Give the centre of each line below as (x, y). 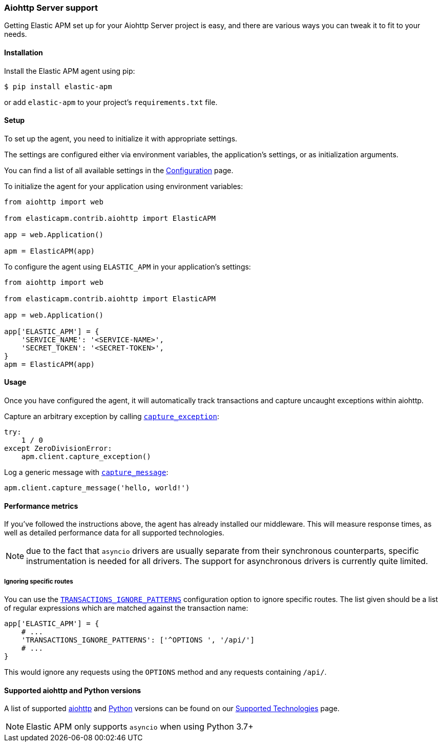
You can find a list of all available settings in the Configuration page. (119, 170)
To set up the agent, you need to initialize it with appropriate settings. (121, 138)
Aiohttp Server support (51, 8)
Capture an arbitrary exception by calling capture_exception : (112, 417)
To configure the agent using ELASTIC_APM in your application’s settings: (128, 266)
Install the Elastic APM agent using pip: (70, 71)
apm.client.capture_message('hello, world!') (97, 488)
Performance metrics (41, 506)
